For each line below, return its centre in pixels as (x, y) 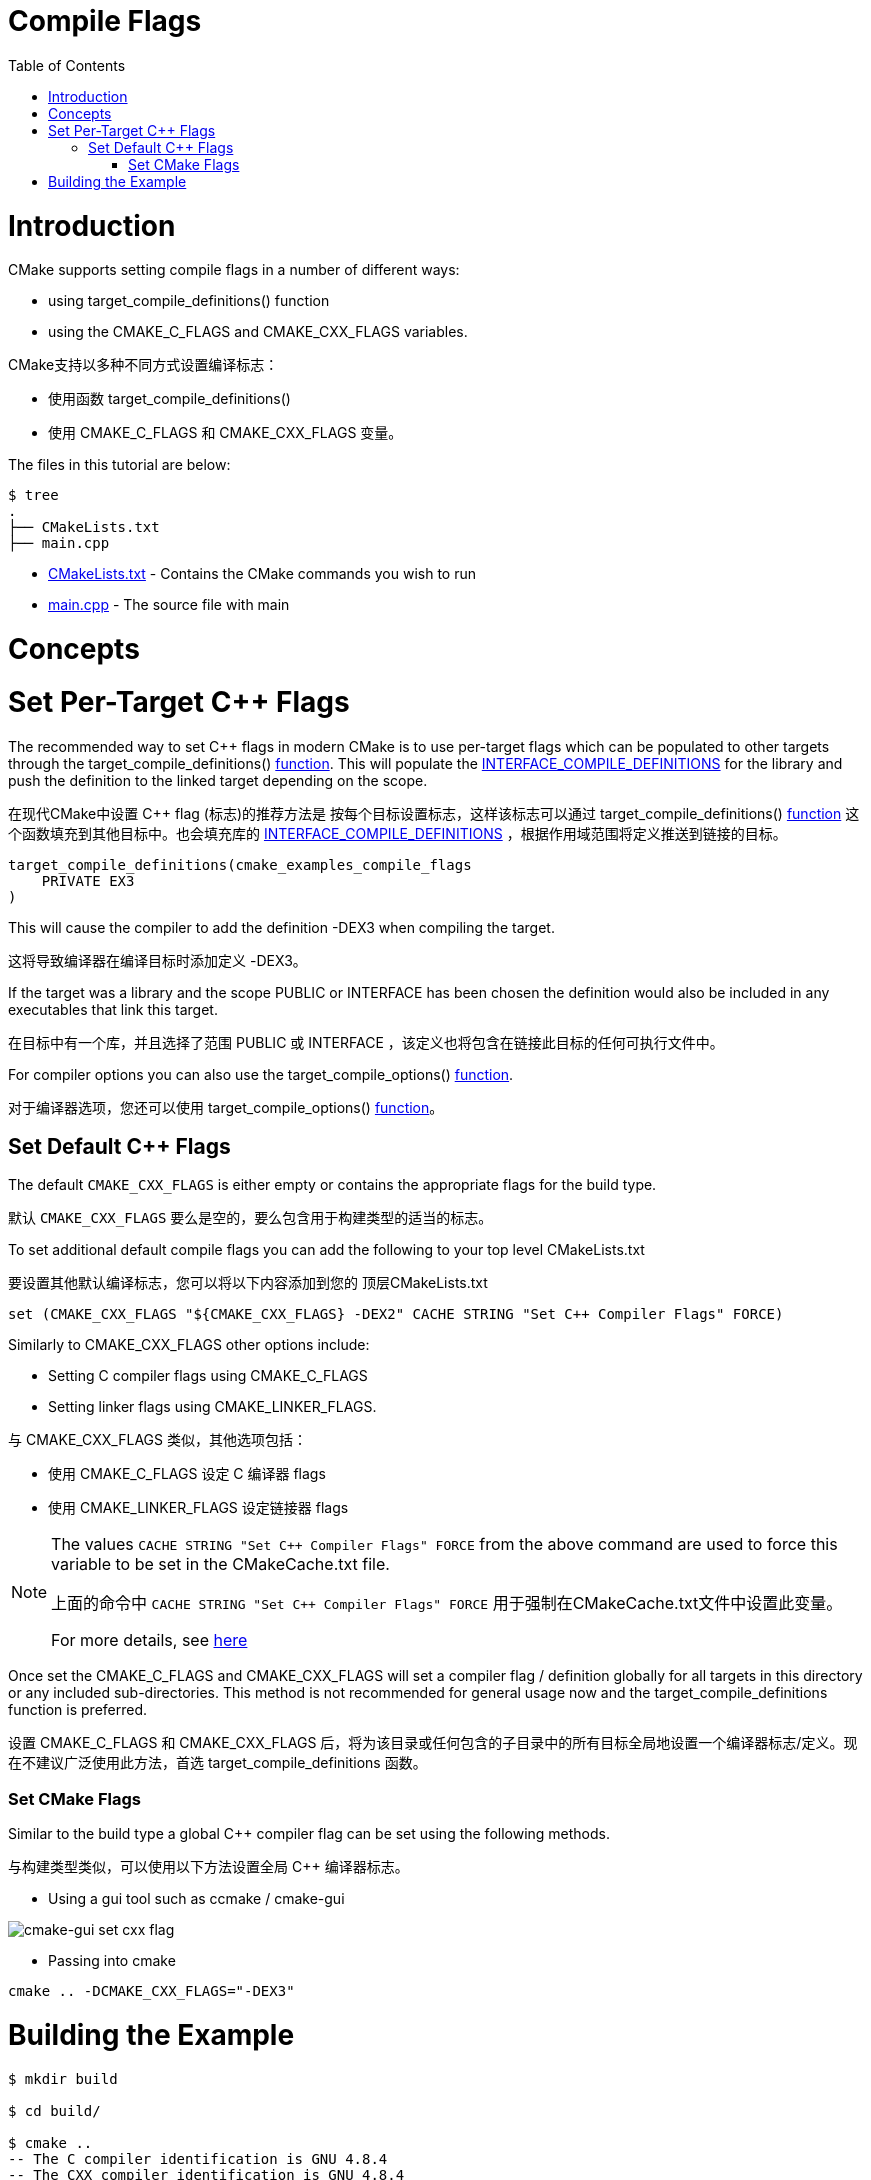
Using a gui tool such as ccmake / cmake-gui (196, 1899)
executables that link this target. (113, 1009)
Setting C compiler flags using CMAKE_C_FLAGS (208, 1376)
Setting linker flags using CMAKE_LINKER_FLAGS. (212, 1407)
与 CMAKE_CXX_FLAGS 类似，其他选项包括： (157, 1440)
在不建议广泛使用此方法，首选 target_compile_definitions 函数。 (217, 1763)
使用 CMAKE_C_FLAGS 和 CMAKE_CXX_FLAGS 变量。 (225, 433)
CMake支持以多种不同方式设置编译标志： (143, 365)
